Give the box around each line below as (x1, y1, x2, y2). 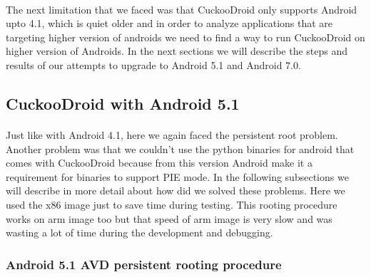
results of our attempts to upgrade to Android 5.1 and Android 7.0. (6, 57, 301, 72)
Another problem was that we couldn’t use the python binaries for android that (6, 141, 355, 156)
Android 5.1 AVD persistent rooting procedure (6, 255, 282, 273)
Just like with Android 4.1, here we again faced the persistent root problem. (6, 127, 338, 142)
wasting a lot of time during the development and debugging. (6, 225, 273, 240)
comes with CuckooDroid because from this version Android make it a (6, 155, 312, 170)
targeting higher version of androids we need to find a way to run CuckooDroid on (6, 29, 365, 44)
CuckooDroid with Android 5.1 (6, 92, 240, 114)
